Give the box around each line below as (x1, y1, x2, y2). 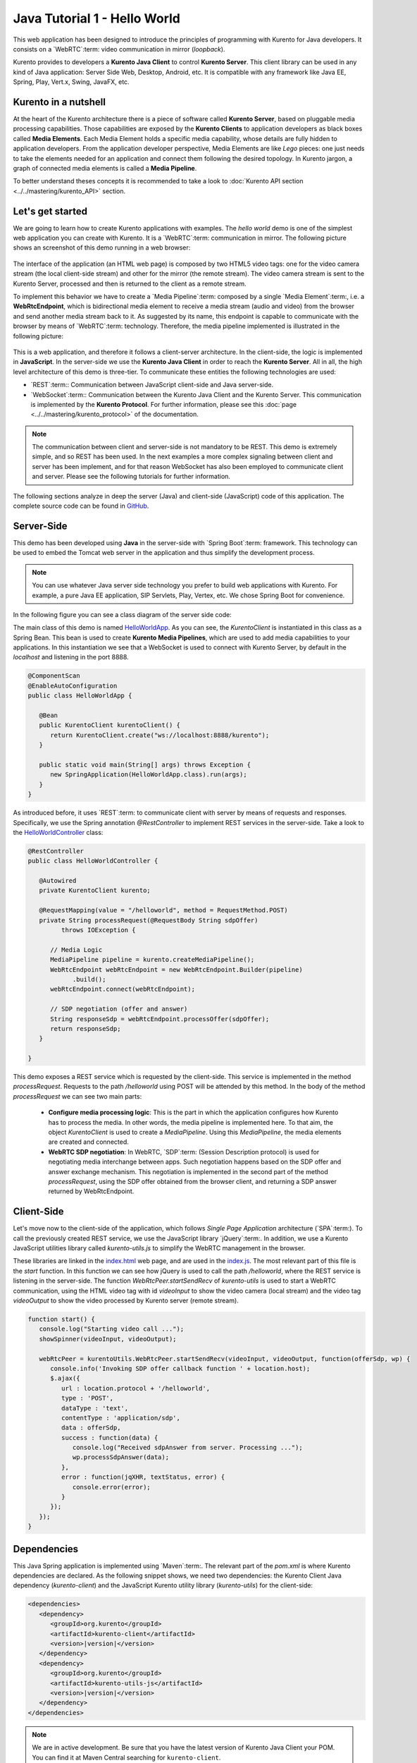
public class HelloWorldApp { (27, 692, 132, 700)
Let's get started (13, 205, 88, 217)
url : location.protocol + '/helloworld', (61, 1384, 211, 1392)
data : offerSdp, (61, 1424, 121, 1432)
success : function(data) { (61, 1434, 158, 1441)
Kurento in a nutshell (13, 96, 106, 108)
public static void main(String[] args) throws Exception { (39, 760, 251, 769)
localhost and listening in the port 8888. (13, 653, 130, 661)
